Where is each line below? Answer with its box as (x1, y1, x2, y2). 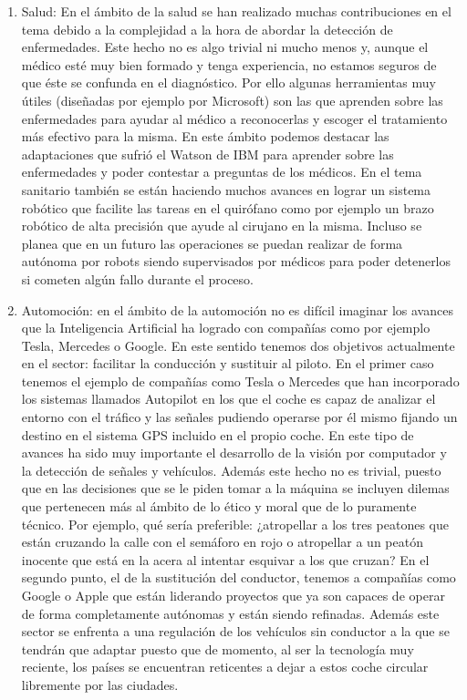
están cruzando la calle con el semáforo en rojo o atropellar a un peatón (21, 532, 423, 551)
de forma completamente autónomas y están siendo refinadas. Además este (21, 603, 440, 623)
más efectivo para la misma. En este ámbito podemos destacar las (21, 127, 389, 146)
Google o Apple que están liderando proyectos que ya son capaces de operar (21, 586, 445, 604)
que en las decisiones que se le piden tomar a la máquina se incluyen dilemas (21, 479, 450, 498)
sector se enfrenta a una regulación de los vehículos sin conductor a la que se (21, 622, 450, 641)
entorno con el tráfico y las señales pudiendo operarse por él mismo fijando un (21, 407, 458, 427)
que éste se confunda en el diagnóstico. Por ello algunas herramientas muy (21, 73, 436, 92)
